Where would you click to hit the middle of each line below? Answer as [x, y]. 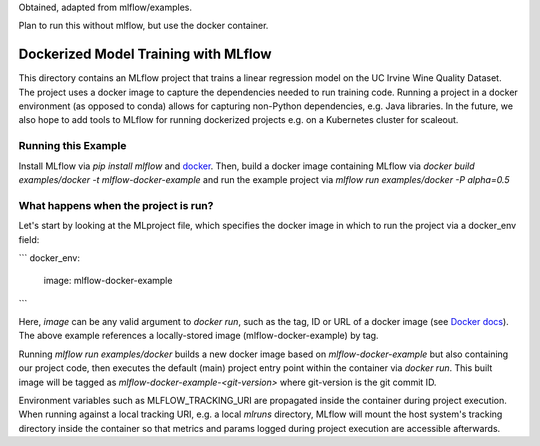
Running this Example [72, 146]
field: [29, 239]
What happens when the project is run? [116, 205]
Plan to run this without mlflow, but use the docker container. [143, 26]
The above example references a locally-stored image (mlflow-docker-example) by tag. [198, 336]
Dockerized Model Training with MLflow [145, 54]
